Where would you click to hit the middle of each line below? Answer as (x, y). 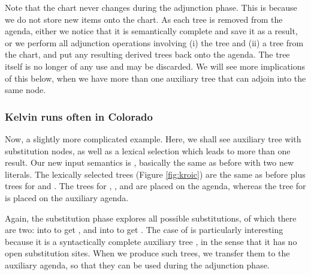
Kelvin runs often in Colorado (79, 116)
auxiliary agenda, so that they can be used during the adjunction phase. (137, 264)
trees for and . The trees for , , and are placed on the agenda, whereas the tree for (155, 186)
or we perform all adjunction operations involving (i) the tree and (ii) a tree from (154, 42)
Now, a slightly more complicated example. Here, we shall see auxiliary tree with (153, 138)
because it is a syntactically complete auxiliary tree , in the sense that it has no (151, 241)
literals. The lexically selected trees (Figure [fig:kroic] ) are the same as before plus (155, 174)
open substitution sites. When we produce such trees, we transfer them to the (147, 253)
